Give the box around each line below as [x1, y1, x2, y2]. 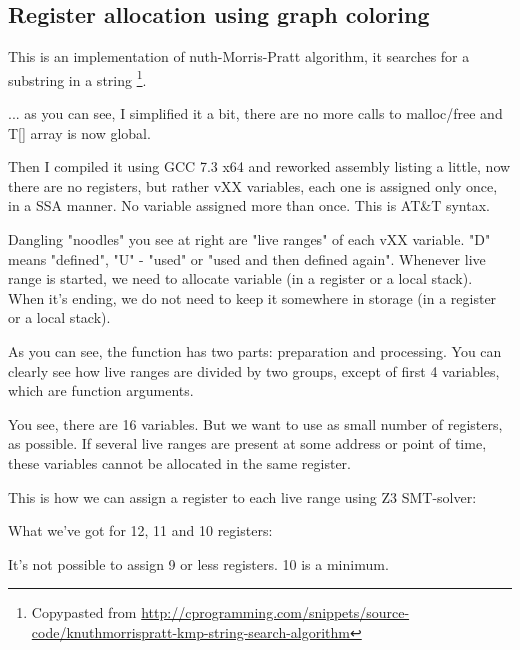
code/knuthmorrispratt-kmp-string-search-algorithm [31, 621, 351, 642]
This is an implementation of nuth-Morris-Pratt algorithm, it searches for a [8, 46, 470, 67]
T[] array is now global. [8, 122, 151, 143]
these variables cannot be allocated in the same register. [8, 452, 351, 473]
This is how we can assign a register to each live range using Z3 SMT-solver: [8, 486, 477, 507]
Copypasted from [31, 602, 137, 623]
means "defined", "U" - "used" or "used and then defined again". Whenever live [8, 248, 486, 269]
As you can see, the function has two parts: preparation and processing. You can [8, 340, 502, 361]
